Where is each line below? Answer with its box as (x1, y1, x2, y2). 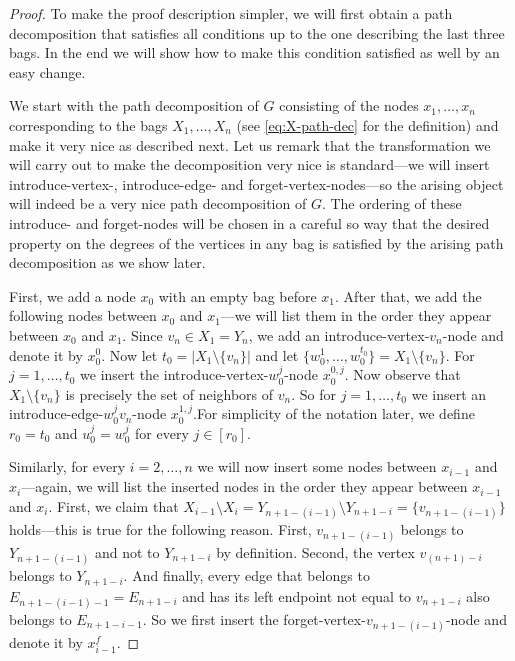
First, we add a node (9, 285, 136, 306)
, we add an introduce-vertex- (248, 324, 430, 345)
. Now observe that (344, 364, 461, 385)
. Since (122, 324, 163, 345)
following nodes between (9, 305, 157, 326)
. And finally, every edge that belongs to (123, 565, 370, 586)
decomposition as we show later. (9, 252, 206, 273)
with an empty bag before (158, 285, 317, 306)
